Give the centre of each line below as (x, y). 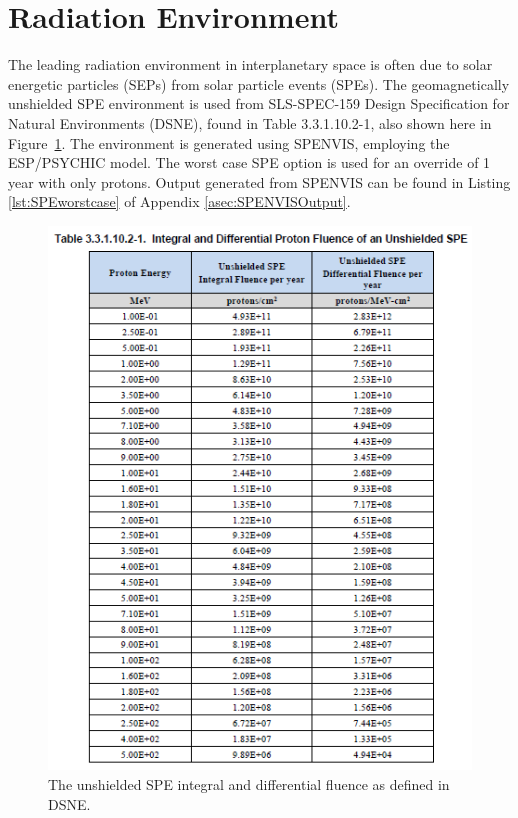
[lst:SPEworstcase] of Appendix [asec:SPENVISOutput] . (179, 201)
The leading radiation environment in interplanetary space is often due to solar (250, 64)
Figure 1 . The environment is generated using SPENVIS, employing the (229, 142)
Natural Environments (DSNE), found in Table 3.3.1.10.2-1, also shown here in (250, 122)
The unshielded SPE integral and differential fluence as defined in (249, 784)
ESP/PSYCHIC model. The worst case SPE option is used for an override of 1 (249, 162)
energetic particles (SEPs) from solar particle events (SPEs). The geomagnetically (259, 83)
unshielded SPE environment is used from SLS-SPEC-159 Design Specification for (259, 103)
